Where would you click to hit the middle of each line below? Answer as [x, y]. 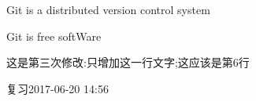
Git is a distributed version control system [108, 9]
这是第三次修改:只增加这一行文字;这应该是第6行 [128, 62]
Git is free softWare [54, 36]
